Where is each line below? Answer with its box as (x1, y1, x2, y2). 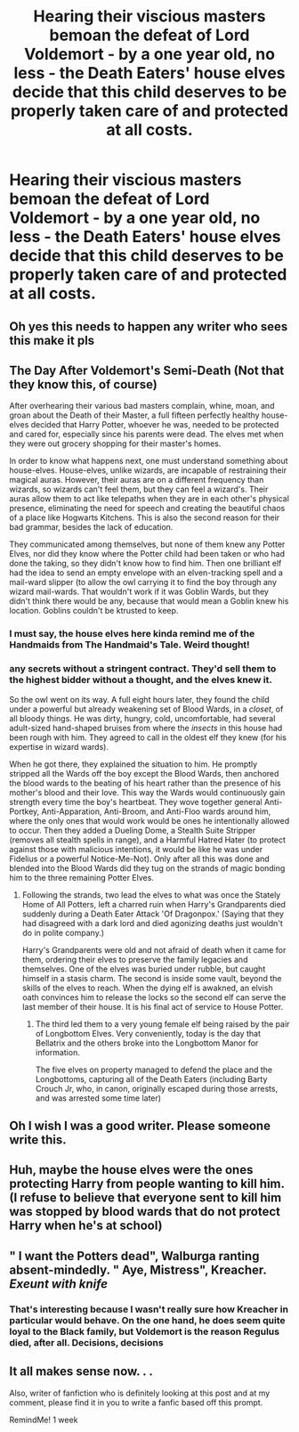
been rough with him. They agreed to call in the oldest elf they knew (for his (9, 732, 287, 743)
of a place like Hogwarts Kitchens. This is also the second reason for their (9, 512, 280, 523)
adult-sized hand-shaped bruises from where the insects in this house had (9, 722, 283, 733)
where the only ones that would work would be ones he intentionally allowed (9, 815, 290, 826)
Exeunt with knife (9, 1276, 109, 1291)
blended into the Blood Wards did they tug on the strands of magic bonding (9, 862, 286, 874)
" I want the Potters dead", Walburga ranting (9, 1249, 260, 1264)
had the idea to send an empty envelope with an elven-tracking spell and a (9, 567, 283, 578)
